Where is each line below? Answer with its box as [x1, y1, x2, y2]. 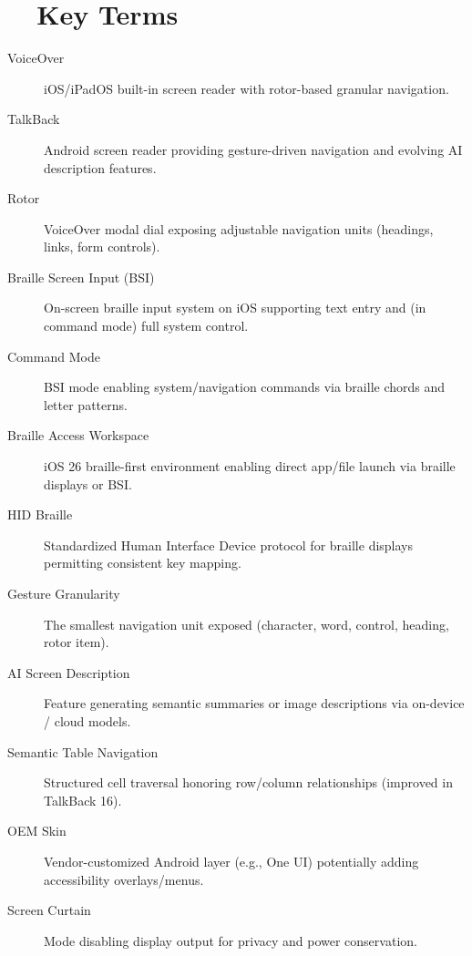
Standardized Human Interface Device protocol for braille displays [44, 535, 414, 554]
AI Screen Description [7, 663, 130, 682]
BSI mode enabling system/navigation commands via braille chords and [44, 377, 446, 396]
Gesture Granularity [7, 584, 120, 602]
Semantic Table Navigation [7, 742, 159, 761]
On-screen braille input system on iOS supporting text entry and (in [44, 298, 426, 317]
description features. [44, 158, 157, 177]
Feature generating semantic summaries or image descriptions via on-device [44, 694, 465, 713]
